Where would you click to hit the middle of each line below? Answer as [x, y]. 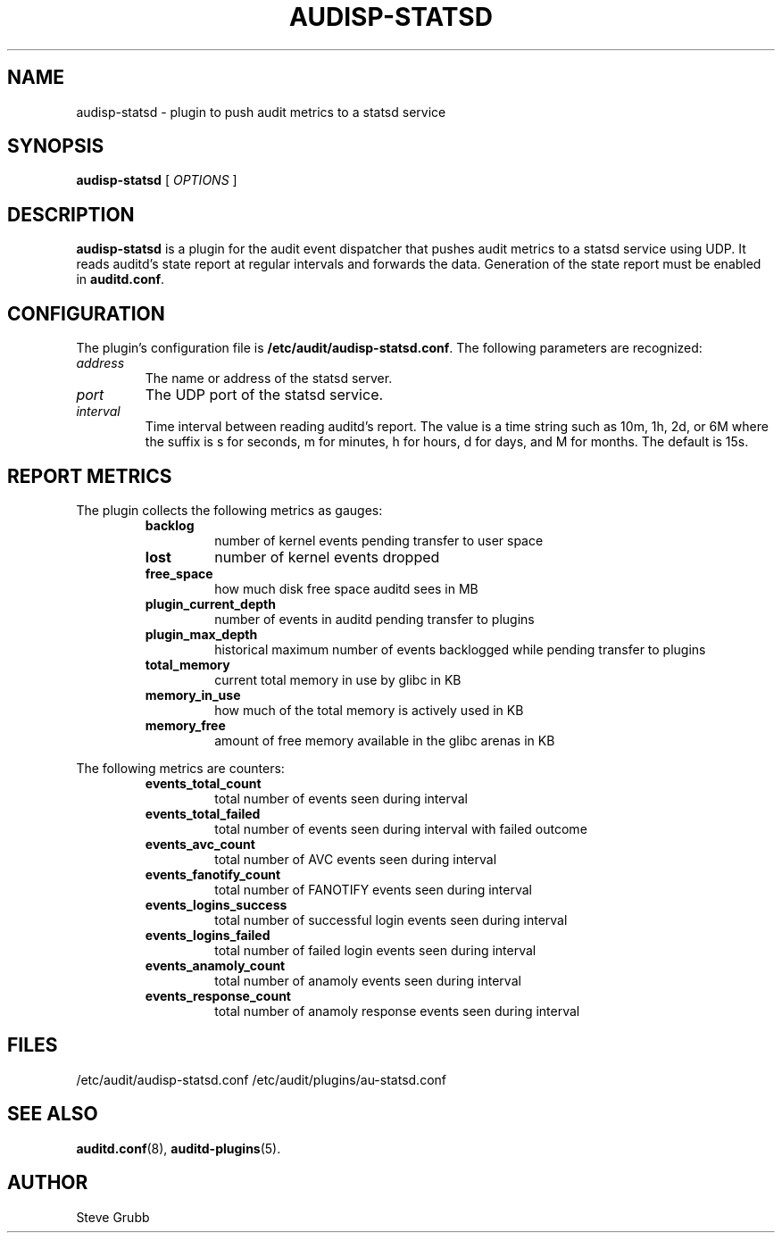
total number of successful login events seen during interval [391, 920]
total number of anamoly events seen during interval [368, 980]
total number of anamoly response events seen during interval [397, 1011]
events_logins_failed [208, 935]
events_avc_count [200, 844]
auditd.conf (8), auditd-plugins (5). [179, 1148]
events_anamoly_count [215, 965]
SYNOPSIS [56, 146]
